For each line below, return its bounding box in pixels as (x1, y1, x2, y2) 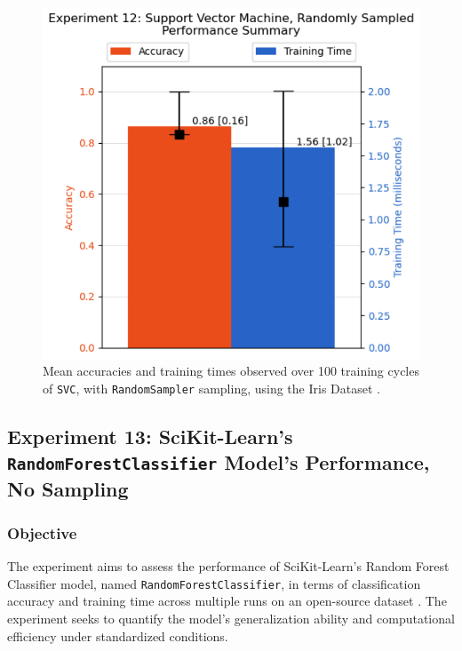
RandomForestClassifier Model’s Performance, (7, 449, 430, 476)
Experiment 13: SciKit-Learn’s (7, 423, 293, 450)
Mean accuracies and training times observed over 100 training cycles (43, 361, 419, 380)
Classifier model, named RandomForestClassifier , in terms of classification (7, 574, 421, 592)
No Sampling (7, 475, 129, 503)
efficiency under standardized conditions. (7, 626, 228, 645)
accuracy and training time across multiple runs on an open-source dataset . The (7, 591, 447, 610)
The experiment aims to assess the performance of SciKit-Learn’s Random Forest (7, 557, 450, 576)
